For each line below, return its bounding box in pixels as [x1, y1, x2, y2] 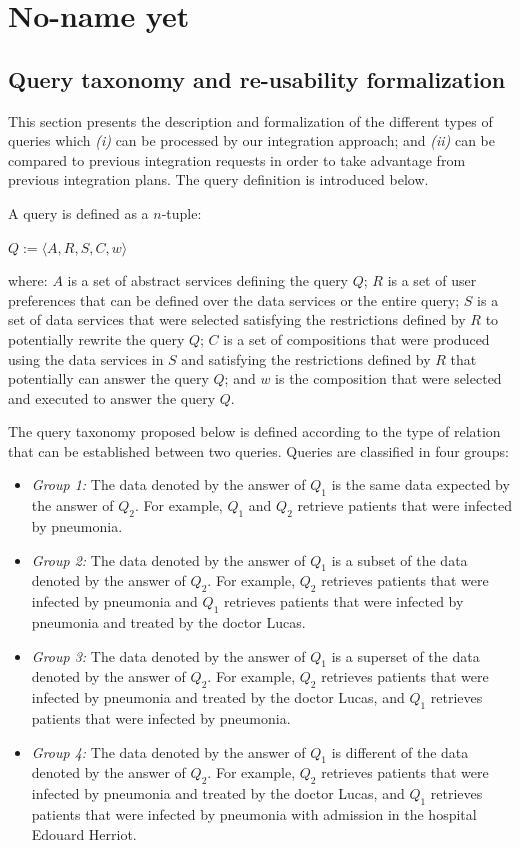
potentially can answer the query [8, 368, 209, 389]
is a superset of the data [331, 645, 480, 666]
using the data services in [8, 348, 164, 369]
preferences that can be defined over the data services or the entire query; [8, 289, 460, 310]
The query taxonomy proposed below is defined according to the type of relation [8, 421, 501, 442]
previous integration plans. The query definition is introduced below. [8, 169, 429, 190]
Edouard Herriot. [31, 823, 137, 844]
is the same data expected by [331, 474, 510, 495]
